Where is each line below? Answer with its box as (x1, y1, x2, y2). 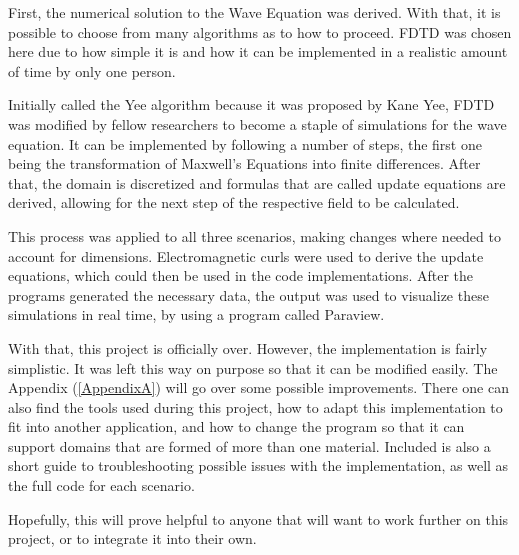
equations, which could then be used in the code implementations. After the (8, 265, 473, 286)
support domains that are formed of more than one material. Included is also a (8, 435, 491, 456)
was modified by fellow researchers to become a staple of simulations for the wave (8, 113, 507, 134)
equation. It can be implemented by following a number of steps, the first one (8, 133, 482, 154)
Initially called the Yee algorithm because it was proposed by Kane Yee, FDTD (8, 94, 495, 115)
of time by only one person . (8, 60, 176, 81)
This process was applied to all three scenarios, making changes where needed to (8, 225, 501, 246)
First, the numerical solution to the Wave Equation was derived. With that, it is (8, 2, 501, 22)
